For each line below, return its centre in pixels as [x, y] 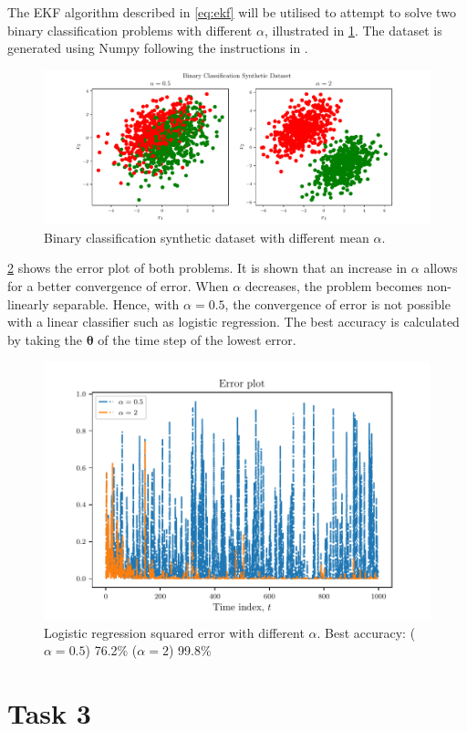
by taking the [45, 339]
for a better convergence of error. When [118, 285]
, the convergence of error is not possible [337, 303]
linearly [28, 303]
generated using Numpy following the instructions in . [158, 48]
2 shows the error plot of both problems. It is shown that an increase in [208, 268]
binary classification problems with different [130, 30]
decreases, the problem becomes [334, 285]
